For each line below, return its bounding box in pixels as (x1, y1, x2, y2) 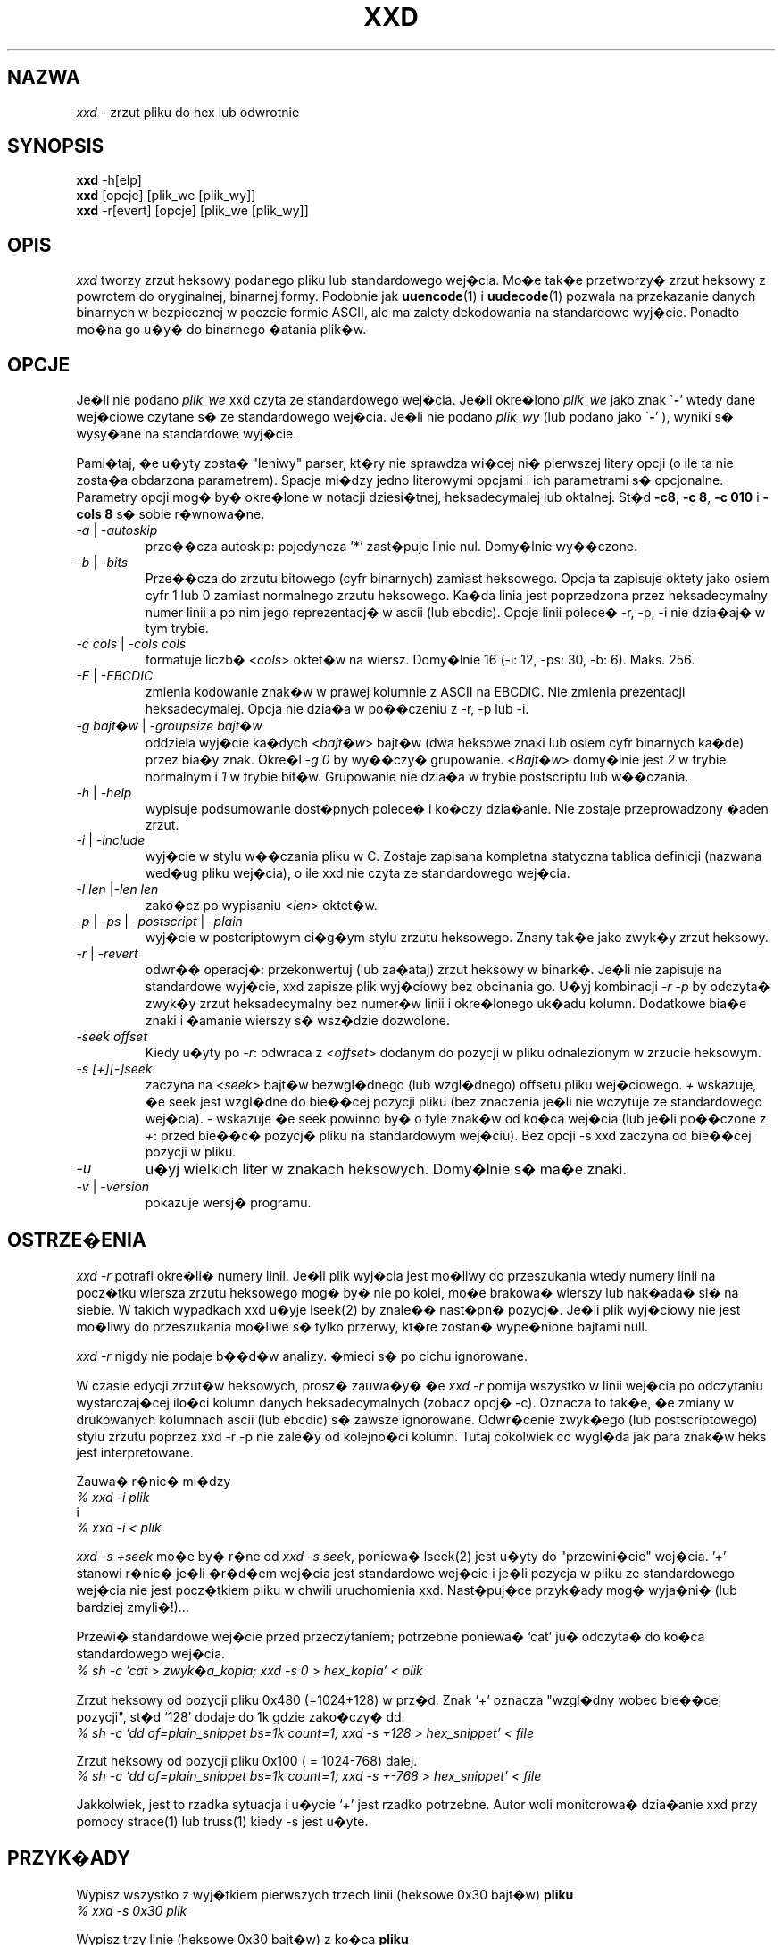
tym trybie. (145, 621, 209, 637)
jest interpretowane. (76, 1444, 194, 1460)
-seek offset (76, 1029, 147, 1045)
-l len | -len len (76, 881, 159, 897)
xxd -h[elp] (76, 172, 142, 188)
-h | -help (76, 785, 132, 801)
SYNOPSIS (7, 135, 104, 158)
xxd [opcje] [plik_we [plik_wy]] (76, 188, 256, 204)
